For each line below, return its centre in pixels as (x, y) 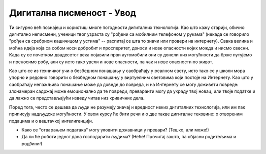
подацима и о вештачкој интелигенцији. (51, 121)
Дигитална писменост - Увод (73, 13)
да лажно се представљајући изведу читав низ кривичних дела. (77, 98)
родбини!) (32, 143)
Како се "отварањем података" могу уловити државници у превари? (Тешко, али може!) (115, 130)
